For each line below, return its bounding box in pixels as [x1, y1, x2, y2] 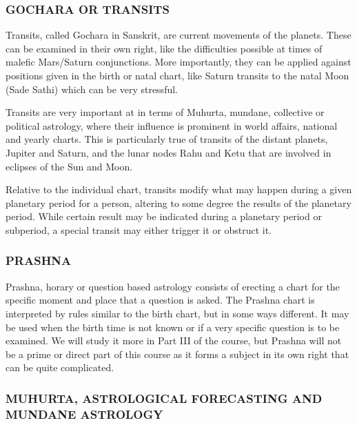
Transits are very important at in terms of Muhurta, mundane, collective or [6, 105, 325, 119]
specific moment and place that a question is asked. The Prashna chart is [6, 293, 315, 307]
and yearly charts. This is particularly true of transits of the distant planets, [6, 132, 328, 146]
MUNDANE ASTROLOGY [6, 405, 163, 422]
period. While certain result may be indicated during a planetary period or [6, 209, 322, 224]
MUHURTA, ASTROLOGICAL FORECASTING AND [6, 389, 323, 406]
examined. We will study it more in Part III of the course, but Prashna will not [6, 333, 342, 348]
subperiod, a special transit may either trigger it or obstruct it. [6, 222, 272, 237]
